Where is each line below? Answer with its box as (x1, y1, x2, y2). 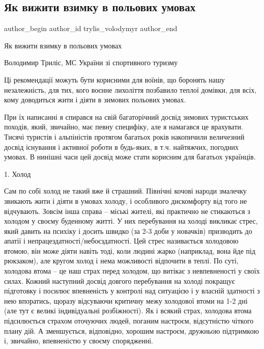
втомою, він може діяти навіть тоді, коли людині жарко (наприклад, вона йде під (4, 245, 256, 256)
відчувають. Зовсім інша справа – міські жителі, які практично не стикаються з (4, 205, 250, 216)
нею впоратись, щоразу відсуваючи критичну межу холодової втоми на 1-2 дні (4, 295, 248, 306)
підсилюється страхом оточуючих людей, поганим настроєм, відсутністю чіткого (4, 315, 254, 326)
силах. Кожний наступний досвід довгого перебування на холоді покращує (4, 275, 235, 286)
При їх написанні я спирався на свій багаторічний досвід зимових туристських (4, 111, 249, 122)
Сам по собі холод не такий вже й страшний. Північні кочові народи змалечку (4, 185, 247, 196)
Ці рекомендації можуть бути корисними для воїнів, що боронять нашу (4, 74, 225, 85)
